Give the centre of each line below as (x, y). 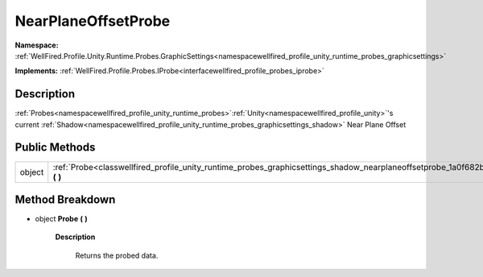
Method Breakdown (65, 199)
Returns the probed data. (117, 255)
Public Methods (55, 148)
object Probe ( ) (61, 219)
